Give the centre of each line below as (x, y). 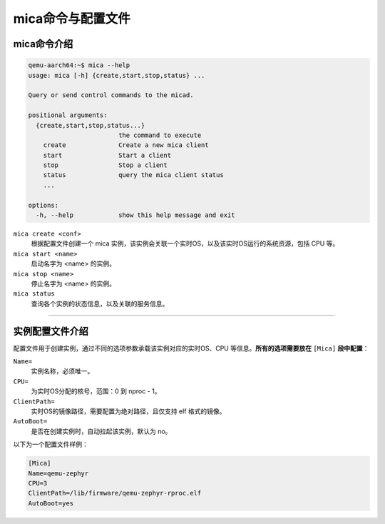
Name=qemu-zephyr (58, 473)
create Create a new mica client (126, 145)
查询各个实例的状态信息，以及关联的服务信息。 (100, 303)
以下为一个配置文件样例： (51, 444)
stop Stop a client (105, 165)
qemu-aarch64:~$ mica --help (79, 65)
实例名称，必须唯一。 (62, 371)
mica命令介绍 (43, 44)
